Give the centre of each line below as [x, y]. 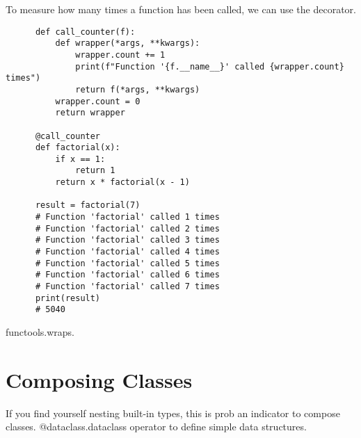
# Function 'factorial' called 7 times [127, 287]
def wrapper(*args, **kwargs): [128, 43]
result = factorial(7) [88, 205]
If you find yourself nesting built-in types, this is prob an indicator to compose [173, 413]
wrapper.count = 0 [98, 101]
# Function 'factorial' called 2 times [127, 228]
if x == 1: [80, 159]
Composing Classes [99, 379]
